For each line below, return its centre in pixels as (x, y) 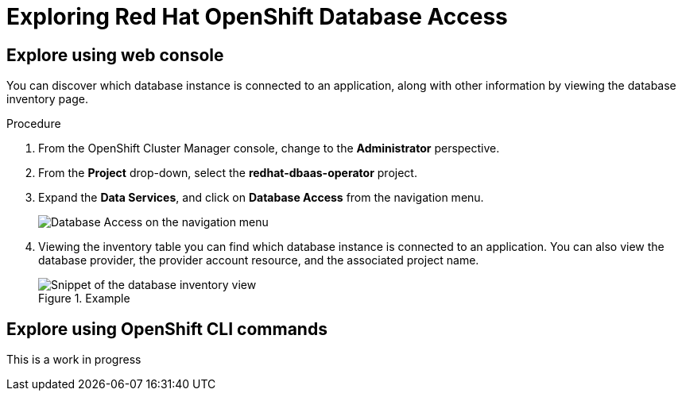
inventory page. (47, 99)
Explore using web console (115, 55)
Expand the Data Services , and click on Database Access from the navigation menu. (261, 198)
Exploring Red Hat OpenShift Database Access (257, 17)
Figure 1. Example (84, 299)
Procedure (34, 124)
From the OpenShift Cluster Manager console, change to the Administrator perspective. (269, 148)
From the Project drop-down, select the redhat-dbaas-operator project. (228, 173)
